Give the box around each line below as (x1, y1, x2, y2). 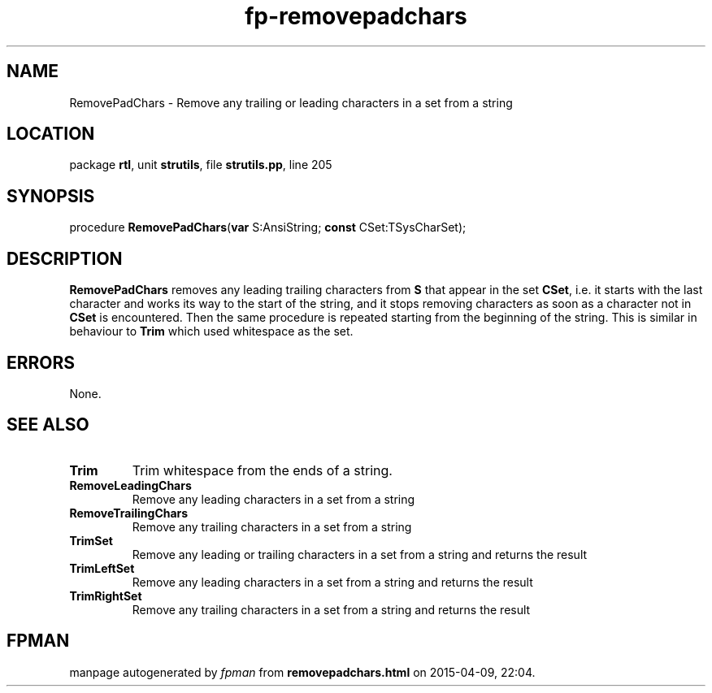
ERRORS (7, 352, 76, 373)
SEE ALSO (7, 414, 89, 435)
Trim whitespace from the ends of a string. (132, 461, 393, 479)
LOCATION (7, 123, 95, 145)
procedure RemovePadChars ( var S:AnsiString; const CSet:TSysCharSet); (69, 220, 467, 235)
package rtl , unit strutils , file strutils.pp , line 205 (69, 158, 332, 172)
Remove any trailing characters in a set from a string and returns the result (132, 602, 531, 617)
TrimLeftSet (69, 561, 135, 575)
